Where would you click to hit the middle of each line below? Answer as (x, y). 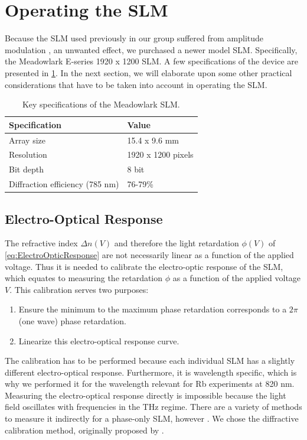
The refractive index (41, 243)
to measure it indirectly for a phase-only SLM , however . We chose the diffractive (152, 418)
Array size (27, 140)
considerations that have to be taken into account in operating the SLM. (136, 84)
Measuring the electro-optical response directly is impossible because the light (146, 395)
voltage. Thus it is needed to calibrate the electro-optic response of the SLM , (144, 266)
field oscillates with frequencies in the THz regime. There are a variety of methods (153, 407)
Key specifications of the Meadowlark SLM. (101, 104)
